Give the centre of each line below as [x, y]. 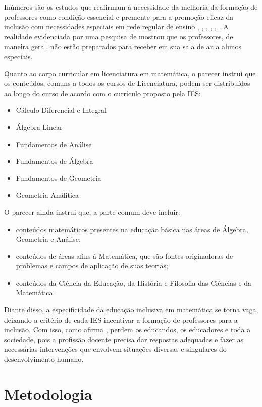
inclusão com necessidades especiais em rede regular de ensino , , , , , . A [116, 27]
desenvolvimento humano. [44, 359]
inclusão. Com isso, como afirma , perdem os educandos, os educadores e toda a [127, 329]
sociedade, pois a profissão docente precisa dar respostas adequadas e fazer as [124, 339]
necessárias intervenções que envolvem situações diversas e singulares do [115, 349]
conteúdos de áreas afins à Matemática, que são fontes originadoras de [124, 256]
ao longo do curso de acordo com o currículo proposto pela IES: [102, 93]
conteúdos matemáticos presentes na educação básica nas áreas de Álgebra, [132, 229]
